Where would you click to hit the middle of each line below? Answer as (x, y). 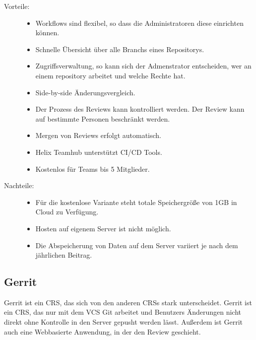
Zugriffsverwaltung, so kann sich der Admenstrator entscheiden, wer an (143, 66)
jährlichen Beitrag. (64, 255)
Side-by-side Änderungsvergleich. (85, 92)
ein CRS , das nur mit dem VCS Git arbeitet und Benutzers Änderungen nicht (123, 312)
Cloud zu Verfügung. (67, 212)
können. (47, 33)
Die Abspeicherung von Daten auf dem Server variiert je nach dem (137, 245)
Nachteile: (19, 185)
